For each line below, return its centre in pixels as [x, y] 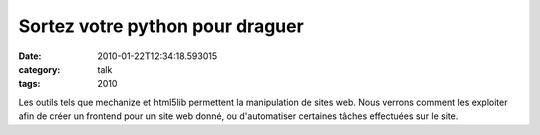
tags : [29, 84]
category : [39, 69]
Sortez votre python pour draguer [161, 26]
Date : [30, 56]
